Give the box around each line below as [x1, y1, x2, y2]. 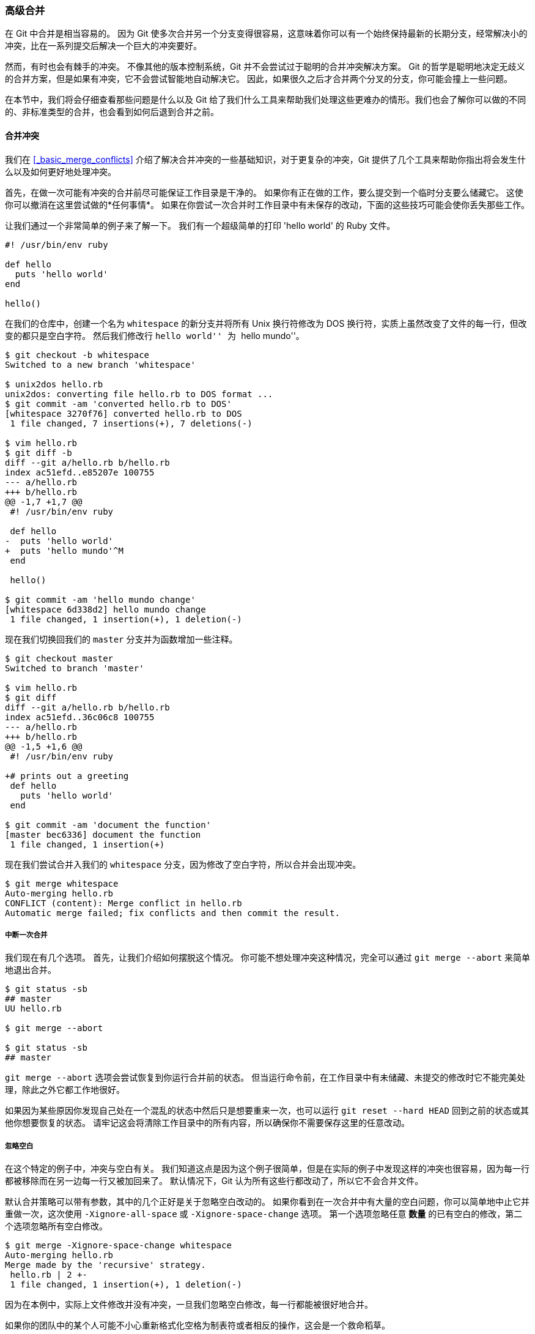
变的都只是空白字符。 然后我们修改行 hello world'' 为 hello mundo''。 [5, 330, 304, 341]
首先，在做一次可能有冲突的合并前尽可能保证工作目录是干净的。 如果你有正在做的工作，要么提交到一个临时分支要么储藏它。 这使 [5, 187, 523, 198]
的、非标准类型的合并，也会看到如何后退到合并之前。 [5, 106, 219, 117]
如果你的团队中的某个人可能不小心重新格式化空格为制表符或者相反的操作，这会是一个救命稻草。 [5, 1320, 390, 1331]
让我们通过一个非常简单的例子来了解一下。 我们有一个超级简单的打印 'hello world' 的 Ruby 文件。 [5, 220, 396, 231]
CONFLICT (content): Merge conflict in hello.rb [5, 898, 242, 908]
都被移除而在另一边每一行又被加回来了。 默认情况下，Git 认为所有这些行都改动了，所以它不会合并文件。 [5, 1176, 424, 1187]
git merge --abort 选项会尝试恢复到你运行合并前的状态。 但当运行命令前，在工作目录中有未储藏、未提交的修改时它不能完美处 [5, 1072, 526, 1083]
